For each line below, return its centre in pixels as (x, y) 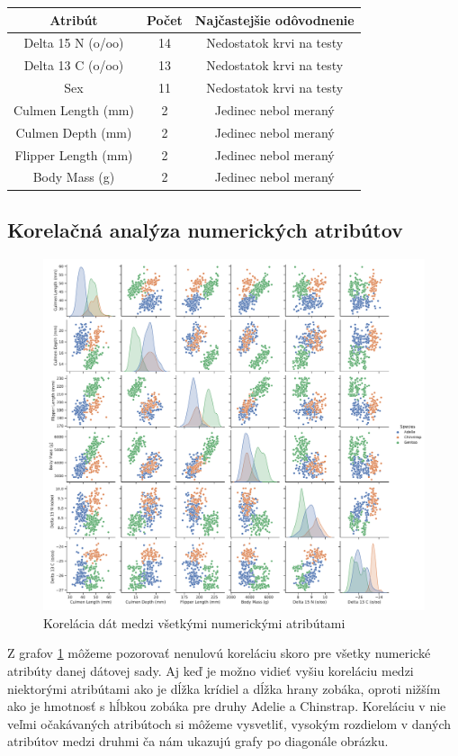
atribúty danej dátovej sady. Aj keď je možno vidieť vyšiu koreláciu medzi (211, 670)
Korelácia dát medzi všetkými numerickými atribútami (194, 622)
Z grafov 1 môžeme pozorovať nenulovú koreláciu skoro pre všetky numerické (219, 653)
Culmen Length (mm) (74, 109)
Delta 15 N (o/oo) (74, 43)
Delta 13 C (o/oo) (74, 65)
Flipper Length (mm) (74, 154)
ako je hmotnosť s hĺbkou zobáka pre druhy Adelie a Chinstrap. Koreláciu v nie (227, 706)
